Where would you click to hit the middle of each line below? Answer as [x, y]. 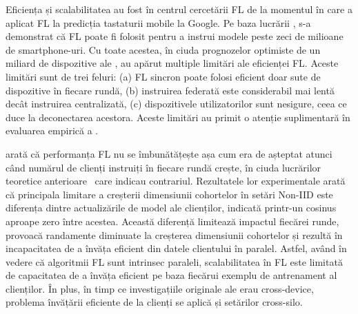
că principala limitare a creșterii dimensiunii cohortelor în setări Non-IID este [169, 194]
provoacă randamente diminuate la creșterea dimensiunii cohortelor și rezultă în [174, 234]
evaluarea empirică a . [52, 130]
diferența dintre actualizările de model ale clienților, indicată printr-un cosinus [171, 208]
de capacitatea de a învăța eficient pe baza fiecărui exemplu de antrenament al [171, 275]
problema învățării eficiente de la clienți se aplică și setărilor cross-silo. [154, 302]
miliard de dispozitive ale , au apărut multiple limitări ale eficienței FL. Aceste [172, 63]
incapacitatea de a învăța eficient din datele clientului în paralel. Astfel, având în [176, 248]
